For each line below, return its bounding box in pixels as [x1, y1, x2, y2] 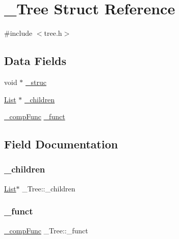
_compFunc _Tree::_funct [4, 225, 88, 235]
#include [4, 28, 33, 38]
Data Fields [4, 53, 67, 69]
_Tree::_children [22, 183, 75, 193]
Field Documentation [4, 136, 118, 152]
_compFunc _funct [4, 111, 65, 122]
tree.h [44, 28, 62, 38]
